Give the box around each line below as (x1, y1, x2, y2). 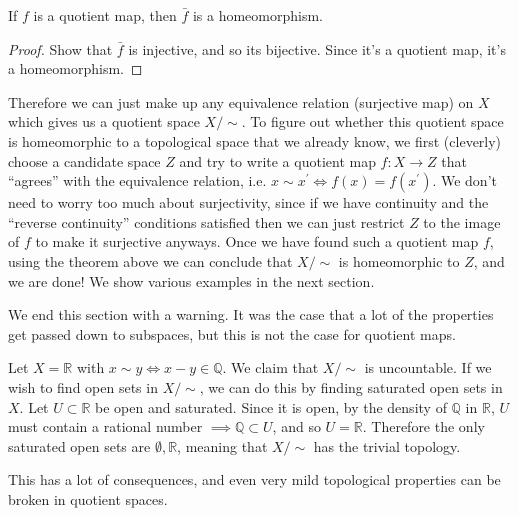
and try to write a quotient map (179, 150, 376, 171)
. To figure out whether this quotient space (241, 111, 504, 132)
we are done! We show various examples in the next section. (8, 270, 375, 291)
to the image (423, 211, 501, 232)
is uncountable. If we (364, 357, 492, 378)
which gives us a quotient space (8, 111, 200, 132)
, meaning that (177, 435, 268, 456)
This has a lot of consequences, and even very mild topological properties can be (8, 469, 501, 490)
